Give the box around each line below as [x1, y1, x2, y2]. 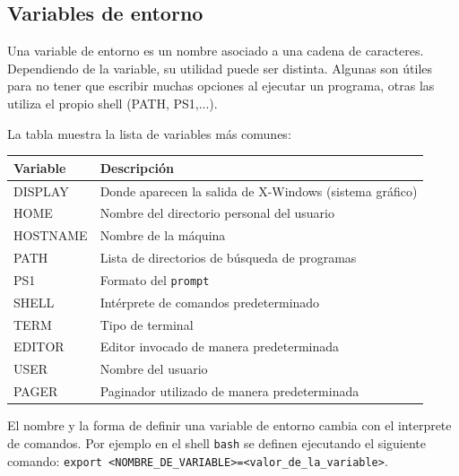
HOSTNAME [13, 226, 88, 245]
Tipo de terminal [100, 315, 194, 333]
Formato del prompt [100, 270, 210, 289]
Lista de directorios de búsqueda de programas [100, 248, 357, 267]
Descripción [100, 158, 175, 177]
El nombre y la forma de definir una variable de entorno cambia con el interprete [7, 416, 452, 435]
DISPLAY [13, 181, 69, 200]
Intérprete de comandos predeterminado [100, 292, 320, 311]
